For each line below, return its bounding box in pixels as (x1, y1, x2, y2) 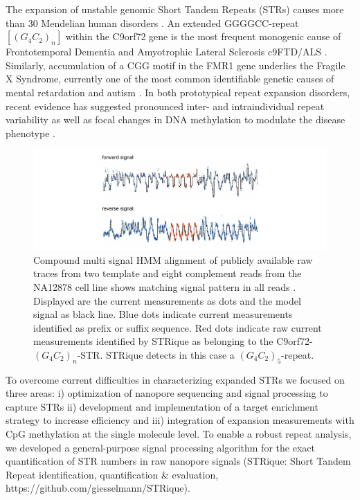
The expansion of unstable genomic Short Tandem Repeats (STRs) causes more (6, 2, 344, 16)
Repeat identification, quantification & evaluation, (6, 467, 219, 481)
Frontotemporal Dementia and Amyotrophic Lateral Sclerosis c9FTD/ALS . (6, 44, 327, 59)
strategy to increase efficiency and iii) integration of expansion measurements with (6, 413, 354, 427)
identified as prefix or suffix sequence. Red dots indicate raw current (33, 320, 322, 334)
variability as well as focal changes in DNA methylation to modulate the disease (6, 112, 345, 127)
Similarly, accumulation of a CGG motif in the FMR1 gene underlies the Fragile (6, 57, 345, 72)
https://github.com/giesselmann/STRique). (6, 481, 190, 495)
